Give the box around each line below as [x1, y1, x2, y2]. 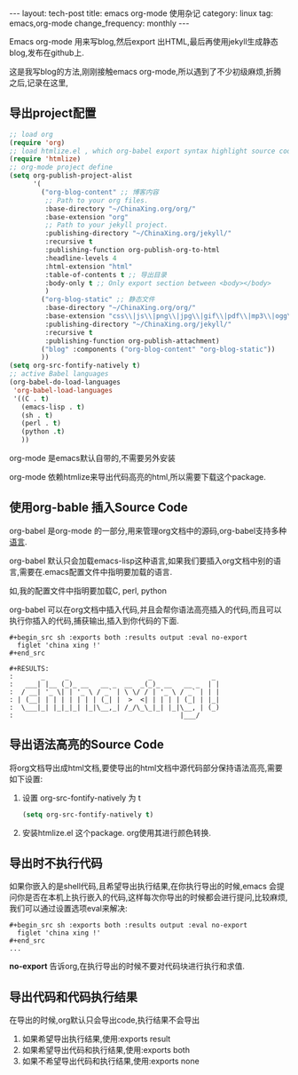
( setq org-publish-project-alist [9, 171, 133, 180]
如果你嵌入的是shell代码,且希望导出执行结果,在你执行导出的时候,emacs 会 [9, 881, 278, 892]
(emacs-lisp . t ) [20, 402, 86, 411]
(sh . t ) [20, 410, 53, 419]
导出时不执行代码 [9, 856, 103, 871]
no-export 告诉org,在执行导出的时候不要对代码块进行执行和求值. [9, 961, 246, 972]
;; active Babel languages [9, 370, 109, 378]
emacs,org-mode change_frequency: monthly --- [9, 18, 190, 28]
